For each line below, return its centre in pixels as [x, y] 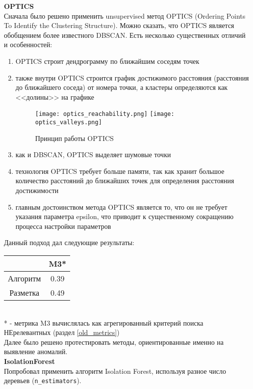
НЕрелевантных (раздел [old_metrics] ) [62, 332]
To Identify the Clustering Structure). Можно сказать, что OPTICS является [119, 25]
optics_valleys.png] [68, 122]
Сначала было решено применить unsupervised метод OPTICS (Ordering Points [125, 15]
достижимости [37, 190]
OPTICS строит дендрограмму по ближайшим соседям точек [107, 61]
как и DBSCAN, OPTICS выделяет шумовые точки [93, 154]
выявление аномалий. [36, 351]
